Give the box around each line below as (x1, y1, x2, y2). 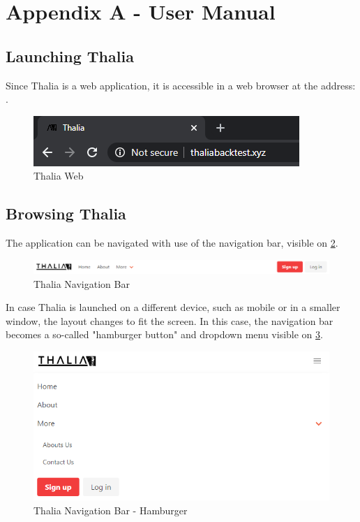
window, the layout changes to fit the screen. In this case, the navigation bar (6, 313, 333, 328)
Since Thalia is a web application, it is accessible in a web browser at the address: (6, 78, 356, 92)
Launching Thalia (6, 45, 134, 66)
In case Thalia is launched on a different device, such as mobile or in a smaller (6, 300, 340, 314)
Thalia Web (33, 168, 84, 183)
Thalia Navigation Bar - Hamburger (33, 502, 188, 517)
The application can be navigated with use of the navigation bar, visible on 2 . (6, 235, 338, 250)
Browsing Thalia (6, 203, 126, 224)
